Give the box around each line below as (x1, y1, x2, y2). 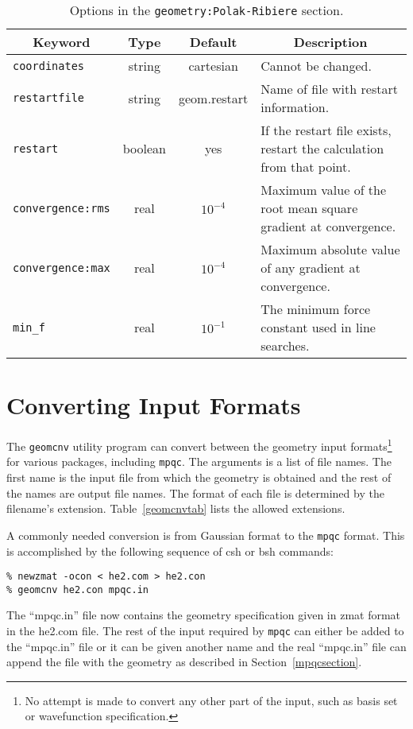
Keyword (33, 33, 91, 51)
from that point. (261, 157, 351, 176)
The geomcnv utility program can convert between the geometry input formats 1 (6, 436, 392, 454)
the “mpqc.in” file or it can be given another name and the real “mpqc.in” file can (6, 638, 407, 654)
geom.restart (179, 88, 249, 107)
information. (261, 98, 330, 116)
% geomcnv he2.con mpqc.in (6, 584, 149, 595)
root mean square (261, 199, 358, 217)
